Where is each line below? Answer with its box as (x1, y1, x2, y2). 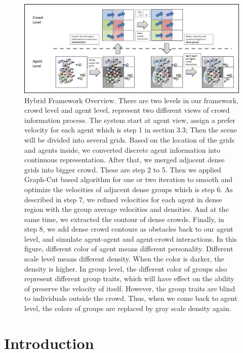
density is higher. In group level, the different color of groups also (24, 263, 227, 274)
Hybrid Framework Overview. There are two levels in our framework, (24, 95, 238, 105)
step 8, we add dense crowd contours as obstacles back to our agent (24, 224, 233, 234)
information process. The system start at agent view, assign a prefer (24, 114, 235, 125)
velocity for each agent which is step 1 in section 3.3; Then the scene (24, 124, 237, 135)
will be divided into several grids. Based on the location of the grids (24, 134, 235, 145)
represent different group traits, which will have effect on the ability (24, 273, 234, 284)
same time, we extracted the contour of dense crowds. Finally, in (24, 213, 224, 224)
